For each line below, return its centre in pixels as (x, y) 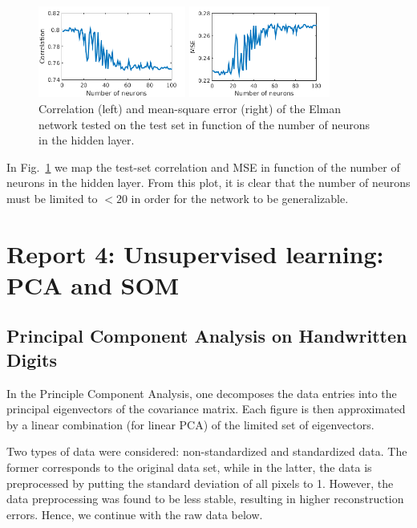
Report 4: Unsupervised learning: (195, 253)
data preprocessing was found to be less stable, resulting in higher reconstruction (205, 499)
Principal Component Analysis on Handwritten (207, 336)
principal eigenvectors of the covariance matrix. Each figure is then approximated (206, 409)
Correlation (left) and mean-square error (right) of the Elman (190, 108)
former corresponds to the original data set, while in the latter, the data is (189, 467)
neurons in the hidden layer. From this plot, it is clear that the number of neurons (208, 183)
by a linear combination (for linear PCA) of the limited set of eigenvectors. (190, 424)
